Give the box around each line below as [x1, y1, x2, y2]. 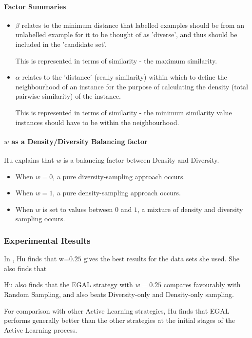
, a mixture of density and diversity [137, 204, 243, 214]
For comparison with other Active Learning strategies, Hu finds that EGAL [4, 305, 230, 316]
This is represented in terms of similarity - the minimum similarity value [15, 107, 232, 117]
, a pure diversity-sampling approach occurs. [53, 171, 185, 181]
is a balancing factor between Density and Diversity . [63, 154, 219, 165]
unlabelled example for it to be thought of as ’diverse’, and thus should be [15, 29, 237, 40]
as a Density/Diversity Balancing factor [11, 136, 148, 146]
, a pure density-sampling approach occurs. [53, 188, 181, 198]
